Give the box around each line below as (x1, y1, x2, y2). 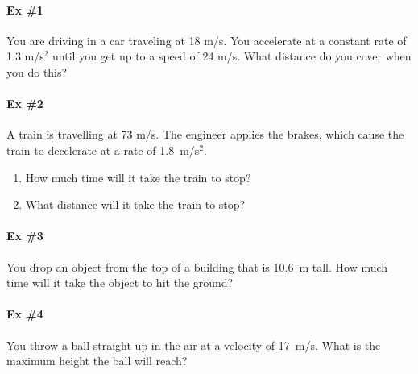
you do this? (6, 63, 68, 80)
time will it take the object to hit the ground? (6, 274, 234, 291)
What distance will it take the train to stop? (25, 196, 246, 213)
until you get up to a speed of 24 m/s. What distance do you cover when (52, 48, 412, 64)
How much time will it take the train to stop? (25, 168, 251, 185)
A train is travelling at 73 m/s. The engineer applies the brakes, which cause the (6, 126, 404, 143)
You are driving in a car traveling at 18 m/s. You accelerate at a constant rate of (6, 31, 407, 48)
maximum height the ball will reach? (6, 352, 188, 369)
